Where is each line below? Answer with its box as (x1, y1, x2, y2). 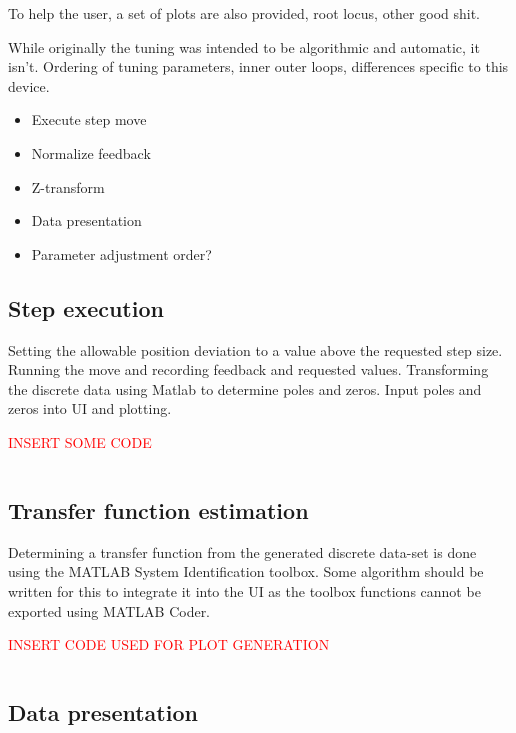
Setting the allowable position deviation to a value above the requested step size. (8, 339, 503, 360)
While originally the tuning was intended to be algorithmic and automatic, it (8, 36, 480, 57)
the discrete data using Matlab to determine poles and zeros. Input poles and (8, 378, 482, 399)
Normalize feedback (31, 142, 151, 163)
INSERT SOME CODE (8, 431, 152, 452)
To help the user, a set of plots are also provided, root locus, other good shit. (8, 3, 480, 23)
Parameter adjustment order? (31, 243, 212, 264)
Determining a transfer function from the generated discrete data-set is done (8, 541, 477, 562)
